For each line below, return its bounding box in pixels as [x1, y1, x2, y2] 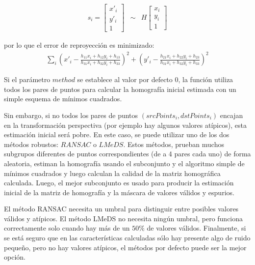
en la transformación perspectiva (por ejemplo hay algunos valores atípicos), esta [4, 119, 247, 130]
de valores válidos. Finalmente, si [147, 223, 246, 233]
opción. [4, 252, 25, 262]
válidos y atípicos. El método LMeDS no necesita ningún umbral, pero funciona [4, 213, 243, 223]
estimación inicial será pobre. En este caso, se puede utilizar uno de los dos [4, 129, 229, 140]
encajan [220, 110, 243, 120]
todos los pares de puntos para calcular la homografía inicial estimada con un [4, 84, 236, 94]
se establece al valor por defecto [77, 74, 173, 85]
